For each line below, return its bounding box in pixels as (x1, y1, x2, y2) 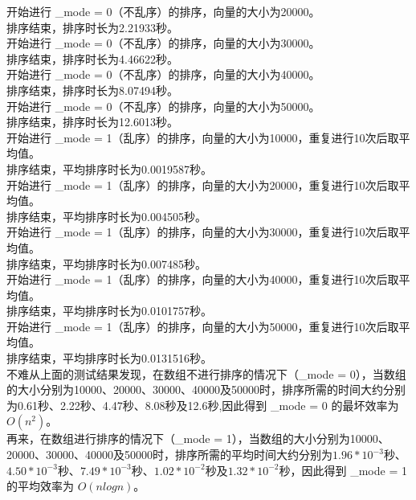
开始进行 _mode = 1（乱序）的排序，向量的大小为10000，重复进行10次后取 (6, 129, 399, 145)
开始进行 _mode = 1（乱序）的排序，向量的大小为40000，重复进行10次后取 (6, 271, 399, 288)
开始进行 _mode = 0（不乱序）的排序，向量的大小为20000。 (6, 3, 320, 19)
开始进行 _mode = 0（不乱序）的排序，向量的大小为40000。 (6, 66, 320, 83)
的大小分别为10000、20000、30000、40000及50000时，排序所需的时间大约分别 (6, 381, 406, 398)
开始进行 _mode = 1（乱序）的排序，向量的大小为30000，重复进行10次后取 (6, 223, 399, 240)
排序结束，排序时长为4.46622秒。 (6, 50, 178, 67)
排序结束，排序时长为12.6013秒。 (6, 113, 178, 130)
